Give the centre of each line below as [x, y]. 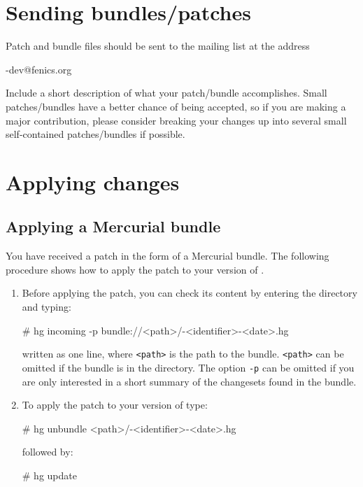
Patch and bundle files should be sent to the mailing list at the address [158, 46]
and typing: [47, 307]
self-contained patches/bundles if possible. [95, 134]
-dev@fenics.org [39, 69]
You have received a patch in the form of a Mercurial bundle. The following [168, 256]
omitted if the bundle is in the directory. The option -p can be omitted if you [188, 367]
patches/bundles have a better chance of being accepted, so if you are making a [176, 106]
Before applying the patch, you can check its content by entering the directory [190, 293]
